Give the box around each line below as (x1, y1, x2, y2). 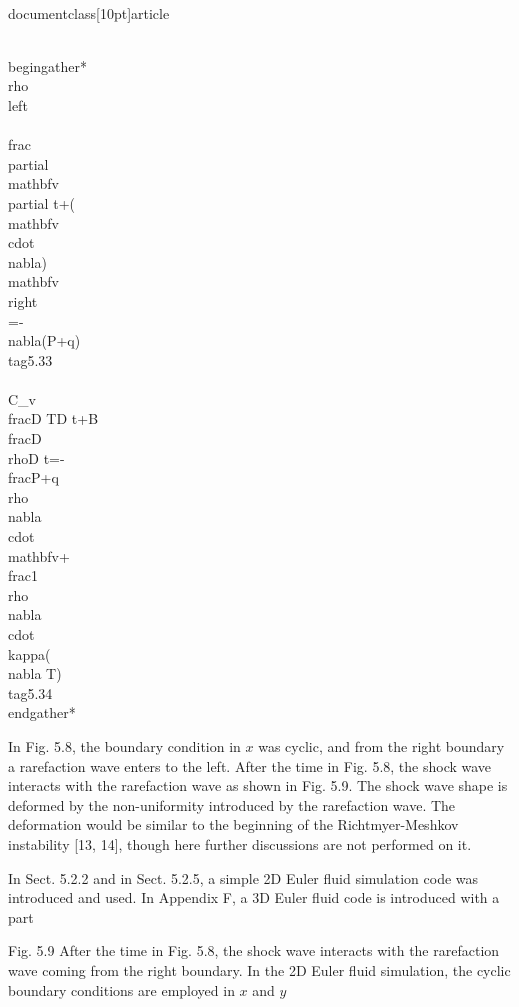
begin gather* (8, 55, 88, 76)
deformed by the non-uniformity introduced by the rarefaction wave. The (8, 794, 456, 815)
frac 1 (8, 565, 38, 586)
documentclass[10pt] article (8, 2, 170, 23)
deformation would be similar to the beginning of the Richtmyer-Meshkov (8, 814, 459, 835)
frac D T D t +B (8, 408, 99, 429)
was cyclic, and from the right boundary (258, 735, 505, 756)
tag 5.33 (8, 349, 53, 370)
